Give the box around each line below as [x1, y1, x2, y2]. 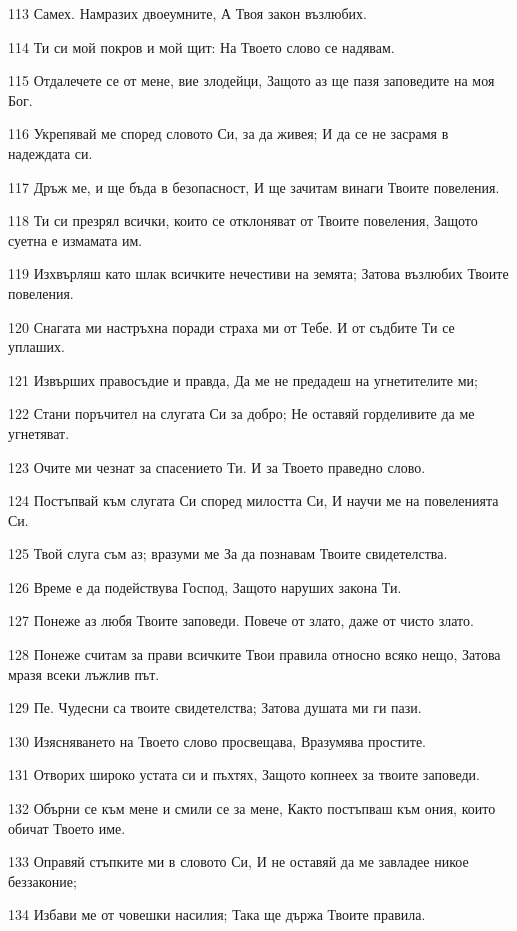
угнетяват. [8, 422, 70, 443]
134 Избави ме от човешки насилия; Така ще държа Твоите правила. [8, 904, 426, 925]
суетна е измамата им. [8, 229, 143, 250]
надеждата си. [8, 142, 93, 163]
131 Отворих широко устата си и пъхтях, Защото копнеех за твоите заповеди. [8, 764, 480, 785]
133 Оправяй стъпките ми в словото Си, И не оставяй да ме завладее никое [8, 851, 469, 872]
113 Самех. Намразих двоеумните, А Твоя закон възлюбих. [8, 3, 367, 23]
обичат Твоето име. [8, 817, 126, 838]
